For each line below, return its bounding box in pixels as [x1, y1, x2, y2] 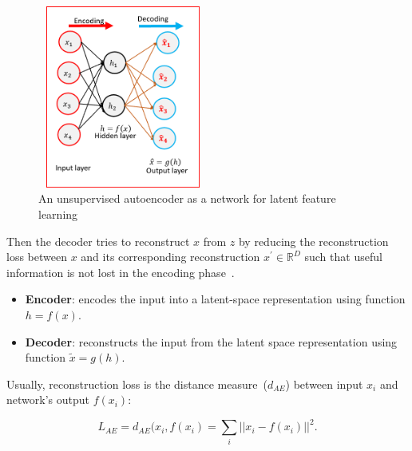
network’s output [6, 391, 89, 408]
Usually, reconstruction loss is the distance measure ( [6, 375, 267, 392]
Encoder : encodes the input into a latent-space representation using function [25, 291, 406, 307]
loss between [6, 248, 67, 265]
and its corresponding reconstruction [81, 248, 260, 265]
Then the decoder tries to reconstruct [6, 232, 190, 249]
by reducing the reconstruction [238, 232, 389, 249]
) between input [285, 375, 363, 392]
